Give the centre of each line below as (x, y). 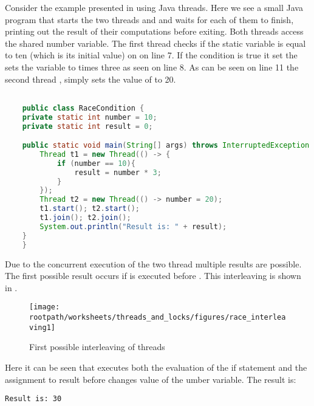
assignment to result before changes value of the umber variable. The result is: (151, 379)
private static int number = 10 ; (90, 117)
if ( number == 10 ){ (96, 163)
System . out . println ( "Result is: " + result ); (133, 226)
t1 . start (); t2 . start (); (90, 209)
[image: (45, 307)
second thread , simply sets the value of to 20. (90, 79)
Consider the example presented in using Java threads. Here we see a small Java (154, 7)
